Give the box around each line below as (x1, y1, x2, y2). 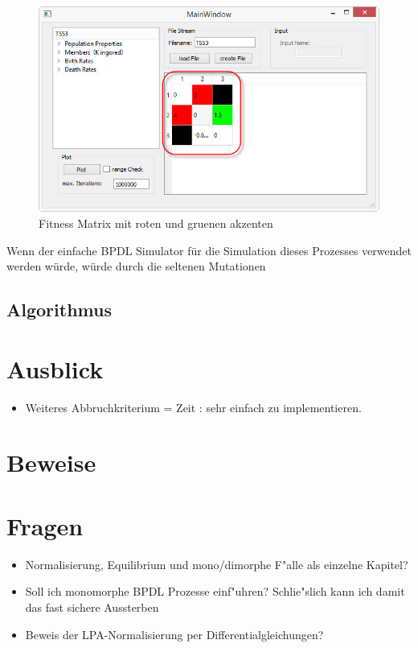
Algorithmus (6, 297, 112, 322)
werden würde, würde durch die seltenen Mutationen (6, 258, 266, 274)
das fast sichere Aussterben (25, 598, 159, 615)
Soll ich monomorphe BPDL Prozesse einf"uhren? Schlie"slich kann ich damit (25, 583, 405, 600)
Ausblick (6, 352, 104, 385)
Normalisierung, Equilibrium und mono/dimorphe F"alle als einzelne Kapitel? (25, 555, 408, 572)
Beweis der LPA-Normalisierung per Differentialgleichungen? (25, 625, 324, 642)
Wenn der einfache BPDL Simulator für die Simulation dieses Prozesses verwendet (6, 241, 412, 258)
